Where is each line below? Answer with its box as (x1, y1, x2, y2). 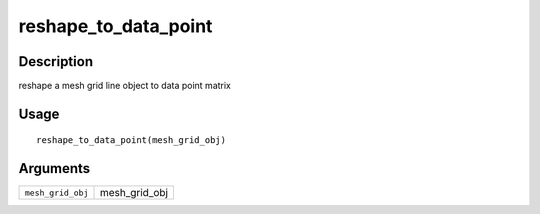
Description (18, 53, 94, 70)
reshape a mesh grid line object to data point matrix (18, 80, 232, 92)
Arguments (18, 160, 91, 177)
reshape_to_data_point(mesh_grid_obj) (36, 135, 227, 146)
